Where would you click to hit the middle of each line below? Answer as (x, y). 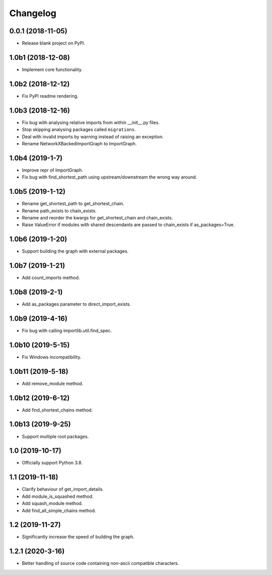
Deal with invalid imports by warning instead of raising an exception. (93, 137)
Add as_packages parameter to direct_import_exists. (76, 304)
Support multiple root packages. (55, 436)
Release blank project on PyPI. (54, 43)
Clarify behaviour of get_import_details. (63, 489)
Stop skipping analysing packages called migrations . (79, 130)
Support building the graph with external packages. (75, 251)
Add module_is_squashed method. (58, 496)
